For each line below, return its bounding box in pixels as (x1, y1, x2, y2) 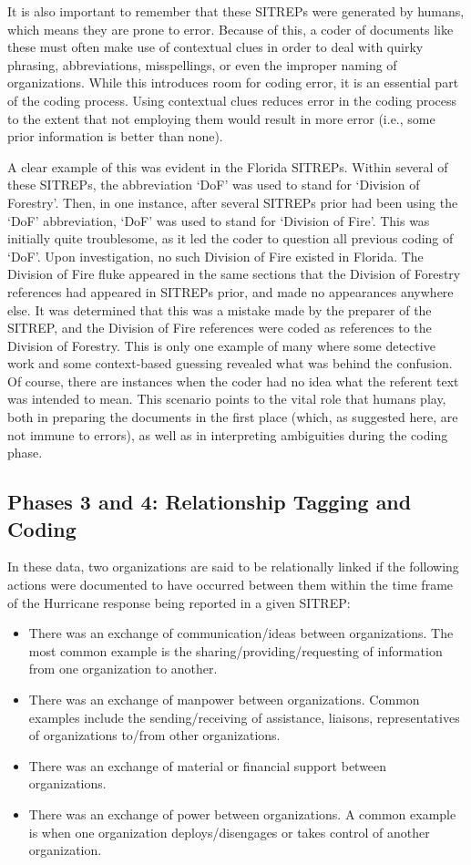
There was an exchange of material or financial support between (28, 756, 387, 775)
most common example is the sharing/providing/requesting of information (28, 641, 443, 660)
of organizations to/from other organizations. (28, 726, 281, 745)
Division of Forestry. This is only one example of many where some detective (7, 335, 435, 355)
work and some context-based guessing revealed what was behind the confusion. (7, 354, 453, 373)
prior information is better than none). (7, 127, 223, 146)
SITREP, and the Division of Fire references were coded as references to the (7, 318, 432, 337)
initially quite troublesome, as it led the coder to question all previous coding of (7, 229, 454, 248)
